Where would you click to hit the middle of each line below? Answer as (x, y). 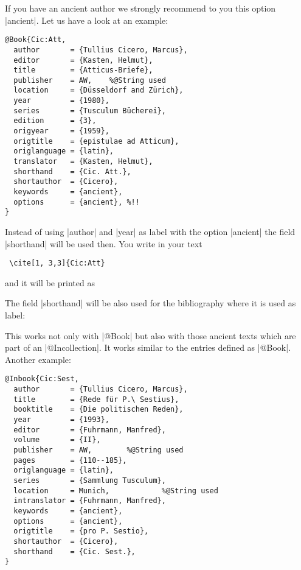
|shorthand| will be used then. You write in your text (104, 243)
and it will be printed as (50, 282)
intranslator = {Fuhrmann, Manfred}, (90, 501)
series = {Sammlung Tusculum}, (90, 480)
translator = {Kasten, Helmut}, (83, 162)
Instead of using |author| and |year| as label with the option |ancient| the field (150, 231)
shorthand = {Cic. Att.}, (72, 171)
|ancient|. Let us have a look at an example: (87, 20)
